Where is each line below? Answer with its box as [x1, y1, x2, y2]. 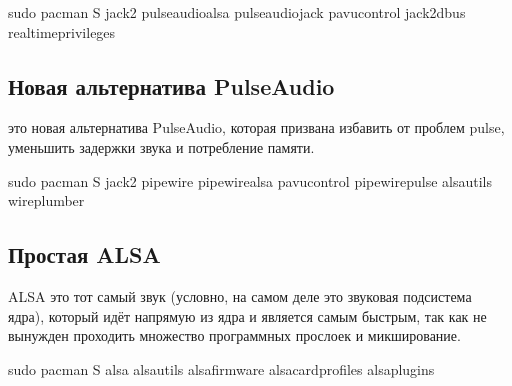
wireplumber [8, 190, 85, 211]
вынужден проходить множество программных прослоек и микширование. [8, 325, 461, 346]
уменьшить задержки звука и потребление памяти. [8, 136, 315, 157]
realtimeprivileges [8, 21, 116, 42]
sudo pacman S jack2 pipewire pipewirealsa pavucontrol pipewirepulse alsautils [8, 170, 492, 191]
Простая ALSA [8, 239, 161, 270]
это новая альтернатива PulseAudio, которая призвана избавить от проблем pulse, [8, 117, 505, 138]
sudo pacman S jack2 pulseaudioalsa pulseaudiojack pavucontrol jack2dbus [8, 2, 466, 22]
